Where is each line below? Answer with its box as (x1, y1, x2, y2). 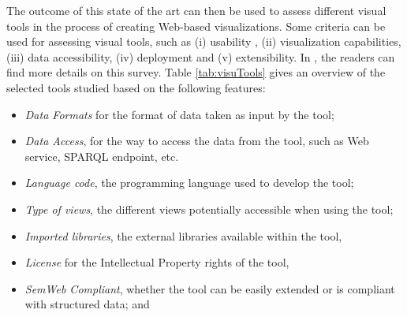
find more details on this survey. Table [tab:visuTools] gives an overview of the (6, 64, 386, 80)
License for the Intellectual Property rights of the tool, (24, 254, 289, 270)
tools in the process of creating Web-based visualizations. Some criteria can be (6, 17, 386, 34)
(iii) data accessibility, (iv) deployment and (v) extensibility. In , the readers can (6, 48, 395, 65)
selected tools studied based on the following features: (6, 79, 266, 95)
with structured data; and (24, 296, 150, 312)
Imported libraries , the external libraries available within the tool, (24, 227, 342, 244)
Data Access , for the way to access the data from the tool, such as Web (24, 132, 369, 149)
